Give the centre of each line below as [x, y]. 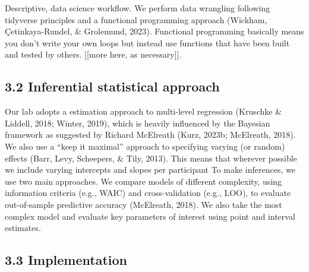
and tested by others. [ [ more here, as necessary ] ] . [93, 54]
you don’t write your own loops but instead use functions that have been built [147, 42]
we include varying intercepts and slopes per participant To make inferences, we [150, 170]
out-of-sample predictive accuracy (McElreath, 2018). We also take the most [144, 204]
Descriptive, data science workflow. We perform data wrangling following [138, 8]
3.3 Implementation [66, 260]
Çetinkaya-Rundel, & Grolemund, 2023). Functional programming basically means [154, 31]
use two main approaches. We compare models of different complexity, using [143, 181]
